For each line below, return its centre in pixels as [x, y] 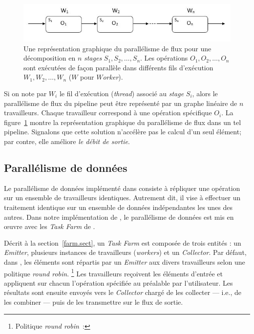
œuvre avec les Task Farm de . [50, 226]
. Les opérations [164, 58]
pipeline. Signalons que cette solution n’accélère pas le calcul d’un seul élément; [123, 132]
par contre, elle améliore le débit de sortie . [67, 141]
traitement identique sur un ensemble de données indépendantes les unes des [118, 207]
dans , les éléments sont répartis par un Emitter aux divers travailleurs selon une [125, 261]
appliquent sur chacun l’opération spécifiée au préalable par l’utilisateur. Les [118, 282]
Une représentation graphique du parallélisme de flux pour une [117, 48]
